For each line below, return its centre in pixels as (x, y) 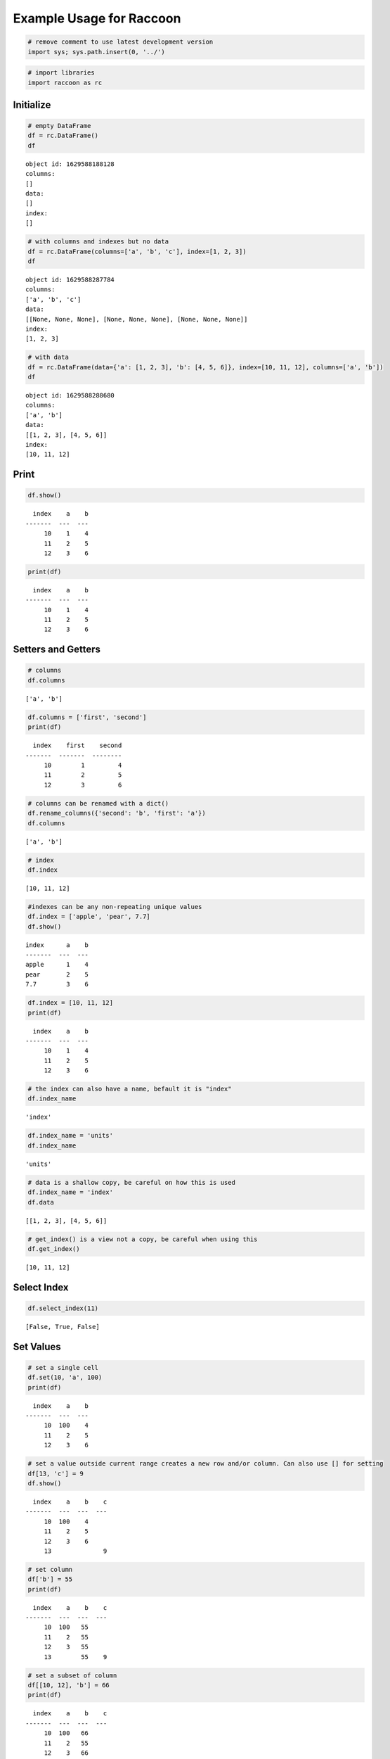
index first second (77, 745)
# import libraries (61, 73)
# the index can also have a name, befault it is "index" (130, 1089)
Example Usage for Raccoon (97, 18)
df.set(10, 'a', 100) (65, 1378)
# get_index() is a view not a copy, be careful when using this (143, 1239)
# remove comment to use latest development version (121, 42)
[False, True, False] (63, 1327)
